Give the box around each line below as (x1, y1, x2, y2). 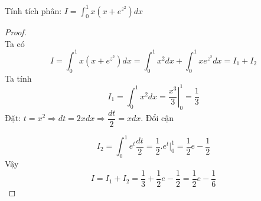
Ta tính (5, 72, 32, 84)
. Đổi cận (141, 112, 174, 124)
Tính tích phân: (5, 4, 62, 16)
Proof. (5, 26, 27, 38)
